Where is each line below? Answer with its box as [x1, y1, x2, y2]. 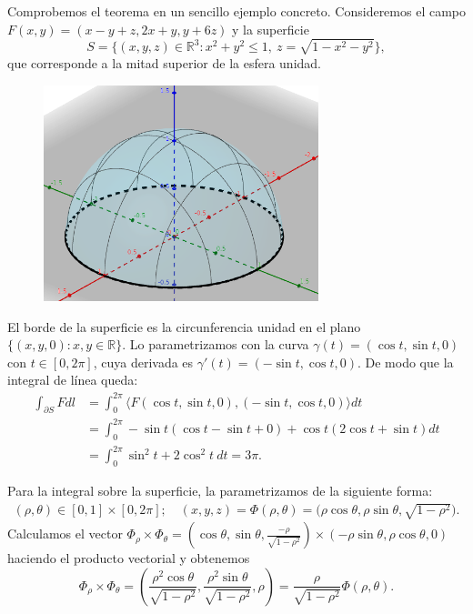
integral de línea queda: [7, 370, 138, 389]
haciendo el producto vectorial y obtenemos [7, 549, 250, 568]
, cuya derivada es [93, 352, 194, 371]
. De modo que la [357, 352, 454, 371]
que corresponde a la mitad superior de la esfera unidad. [7, 54, 322, 73]
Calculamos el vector [7, 524, 123, 543]
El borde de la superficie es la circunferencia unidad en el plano [7, 317, 361, 336]
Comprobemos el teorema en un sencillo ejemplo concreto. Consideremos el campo [7, 2, 466, 20]
